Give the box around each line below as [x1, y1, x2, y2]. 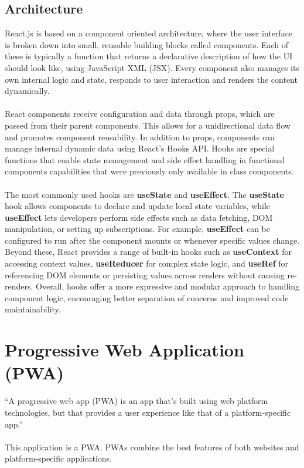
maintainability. [5, 303, 61, 315]
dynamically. [5, 85, 50, 97]
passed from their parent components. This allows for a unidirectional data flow [5, 119, 291, 131]
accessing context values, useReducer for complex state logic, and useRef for [5, 257, 289, 270]
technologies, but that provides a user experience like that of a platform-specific [5, 406, 291, 418]
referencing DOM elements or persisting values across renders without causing [5, 268, 285, 281]
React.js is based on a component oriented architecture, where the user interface [5, 27, 293, 39]
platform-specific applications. [5, 452, 112, 464]
